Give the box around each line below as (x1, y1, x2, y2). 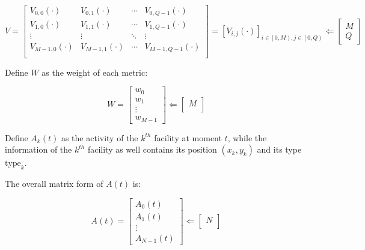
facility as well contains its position (87, 143, 217, 156)
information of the (5, 143, 72, 156)
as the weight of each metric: (41, 66, 148, 78)
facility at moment (154, 131, 222, 144)
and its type (257, 143, 302, 156)
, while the (227, 131, 267, 144)
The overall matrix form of (5, 177, 103, 190)
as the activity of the (61, 131, 138, 144)
